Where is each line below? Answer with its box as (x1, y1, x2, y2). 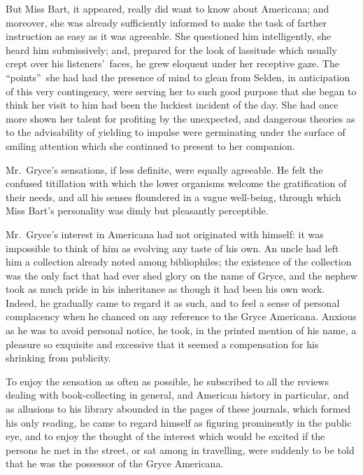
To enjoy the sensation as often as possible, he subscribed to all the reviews (6, 373, 329, 388)
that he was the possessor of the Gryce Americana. (6, 456, 224, 471)
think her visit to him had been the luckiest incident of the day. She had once (6, 97, 339, 112)
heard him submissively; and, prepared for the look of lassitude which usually (6, 42, 337, 57)
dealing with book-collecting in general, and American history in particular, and (6, 387, 349, 402)
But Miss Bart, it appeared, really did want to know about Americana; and (6, 1, 329, 15)
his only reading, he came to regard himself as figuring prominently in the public (6, 415, 352, 429)
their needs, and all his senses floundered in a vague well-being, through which (6, 189, 341, 204)
